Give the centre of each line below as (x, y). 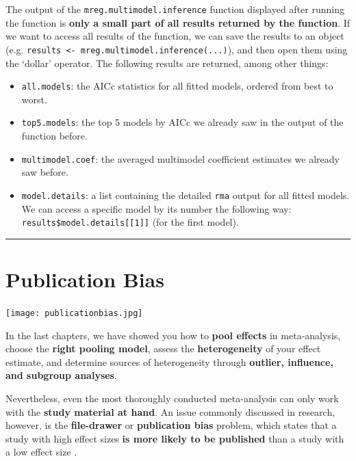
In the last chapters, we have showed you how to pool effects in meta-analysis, (173, 335)
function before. (54, 135)
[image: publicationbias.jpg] (74, 313)
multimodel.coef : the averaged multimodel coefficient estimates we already (180, 158)
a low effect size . (41, 452)
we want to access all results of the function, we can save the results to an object (175, 36)
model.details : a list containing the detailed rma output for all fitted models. (186, 195)
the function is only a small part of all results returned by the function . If (178, 22)
